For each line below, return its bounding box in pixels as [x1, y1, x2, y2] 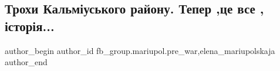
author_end [5, 56, 48, 68]
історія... [5, 16, 55, 35]
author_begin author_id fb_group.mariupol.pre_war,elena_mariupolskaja [5, 44, 275, 56]
